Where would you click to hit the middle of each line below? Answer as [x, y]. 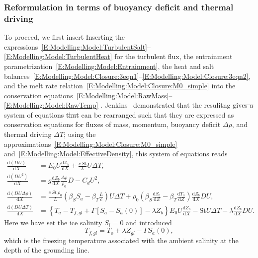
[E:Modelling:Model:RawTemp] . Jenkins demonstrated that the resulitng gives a [129, 105]
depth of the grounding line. [47, 250]
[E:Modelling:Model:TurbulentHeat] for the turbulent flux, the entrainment [118, 56]
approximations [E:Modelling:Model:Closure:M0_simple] [91, 144]
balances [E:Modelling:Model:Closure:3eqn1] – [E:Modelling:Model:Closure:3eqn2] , [127, 76]
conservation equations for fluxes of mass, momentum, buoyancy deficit [112, 124]
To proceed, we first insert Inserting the [65, 37]
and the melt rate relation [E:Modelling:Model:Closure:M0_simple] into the [120, 86]
